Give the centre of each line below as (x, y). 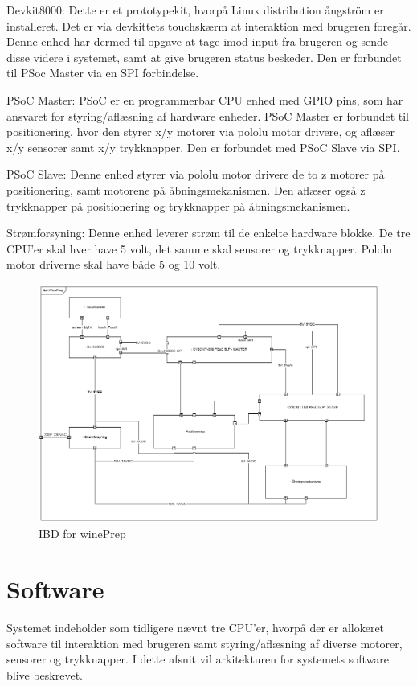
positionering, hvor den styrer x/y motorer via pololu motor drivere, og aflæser (200, 131)
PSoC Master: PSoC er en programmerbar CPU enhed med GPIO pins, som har (205, 99)
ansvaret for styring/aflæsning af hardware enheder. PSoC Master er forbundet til (208, 115)
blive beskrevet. (45, 674)
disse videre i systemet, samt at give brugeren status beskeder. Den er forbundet (204, 57)
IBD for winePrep (82, 534)
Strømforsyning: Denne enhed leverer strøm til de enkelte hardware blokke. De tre (208, 233)
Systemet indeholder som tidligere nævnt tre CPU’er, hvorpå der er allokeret (196, 628)
